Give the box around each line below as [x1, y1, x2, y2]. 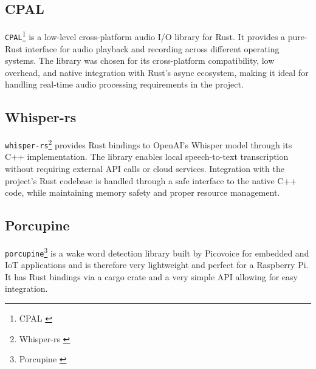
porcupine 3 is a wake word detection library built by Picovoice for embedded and [5, 244, 309, 259]
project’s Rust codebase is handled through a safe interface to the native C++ [5, 174, 297, 187]
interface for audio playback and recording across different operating [25, 42, 280, 55]
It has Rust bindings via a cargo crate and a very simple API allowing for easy [5, 270, 298, 283]
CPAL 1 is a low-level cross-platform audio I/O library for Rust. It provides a [5, 29, 286, 43]
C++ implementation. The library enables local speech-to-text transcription [5, 150, 289, 163]
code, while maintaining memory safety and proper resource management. [5, 186, 280, 199]
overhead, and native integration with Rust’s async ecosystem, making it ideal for [5, 66, 309, 78]
